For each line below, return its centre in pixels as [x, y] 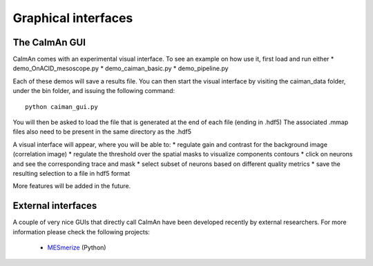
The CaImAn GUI [49, 42]
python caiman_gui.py [61, 106]
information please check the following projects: [81, 232]
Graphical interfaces [73, 18]
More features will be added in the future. [72, 186]
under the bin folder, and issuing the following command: [94, 91]
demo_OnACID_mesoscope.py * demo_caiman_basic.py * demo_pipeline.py [121, 68]
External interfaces [55, 206]
